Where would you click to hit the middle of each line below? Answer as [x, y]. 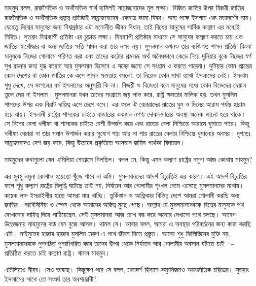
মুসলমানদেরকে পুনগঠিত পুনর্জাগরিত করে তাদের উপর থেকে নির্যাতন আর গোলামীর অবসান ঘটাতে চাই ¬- [120, 243]
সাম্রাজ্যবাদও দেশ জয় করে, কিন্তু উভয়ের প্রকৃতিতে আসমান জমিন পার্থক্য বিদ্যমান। [95, 143]
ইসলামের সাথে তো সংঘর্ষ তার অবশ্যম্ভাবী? [51, 279]
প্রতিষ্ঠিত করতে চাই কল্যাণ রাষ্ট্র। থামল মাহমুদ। [57, 253]
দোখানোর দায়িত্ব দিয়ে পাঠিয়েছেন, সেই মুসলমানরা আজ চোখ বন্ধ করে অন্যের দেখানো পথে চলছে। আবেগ [120, 214]
